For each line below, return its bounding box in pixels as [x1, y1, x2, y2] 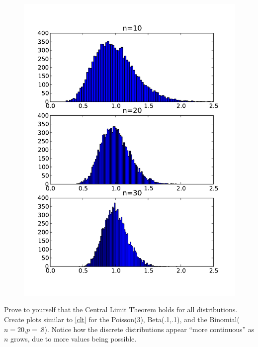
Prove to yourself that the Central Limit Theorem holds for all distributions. [4, 304, 238, 315]
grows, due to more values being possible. [10, 334, 137, 344]
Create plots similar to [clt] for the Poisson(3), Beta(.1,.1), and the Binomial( [4, 314, 240, 324]
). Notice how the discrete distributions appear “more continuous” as [44, 324, 255, 334]
